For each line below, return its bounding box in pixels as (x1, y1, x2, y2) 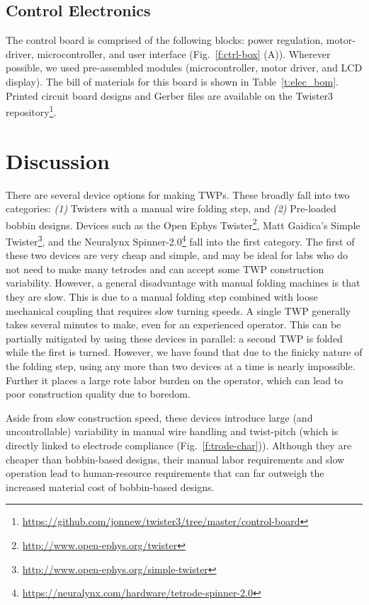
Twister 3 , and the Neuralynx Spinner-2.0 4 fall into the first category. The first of (6, 231, 355, 248)
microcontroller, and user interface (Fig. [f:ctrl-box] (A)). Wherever (37, 46, 331, 61)
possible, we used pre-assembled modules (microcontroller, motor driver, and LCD (6, 60, 363, 75)
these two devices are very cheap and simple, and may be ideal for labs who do (6, 248, 348, 263)
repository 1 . (6, 103, 57, 119)
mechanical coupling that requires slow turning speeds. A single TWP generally (6, 303, 351, 318)
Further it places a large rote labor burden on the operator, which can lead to (6, 372, 344, 387)
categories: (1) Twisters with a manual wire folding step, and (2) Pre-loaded (6, 201, 336, 216)
